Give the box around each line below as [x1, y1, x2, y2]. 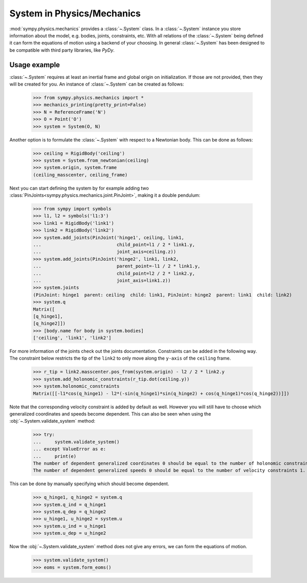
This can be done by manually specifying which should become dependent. [9, 481, 169, 487]
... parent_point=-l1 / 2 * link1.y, [33, 263, 201, 269]
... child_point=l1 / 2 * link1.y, [33, 242, 195, 248]
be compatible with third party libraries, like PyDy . [9, 47, 115, 53]
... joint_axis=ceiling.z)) [33, 249, 177, 255]
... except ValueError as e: [33, 446, 106, 452]
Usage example [9, 60, 60, 69]
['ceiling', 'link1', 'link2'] [33, 335, 112, 341]
